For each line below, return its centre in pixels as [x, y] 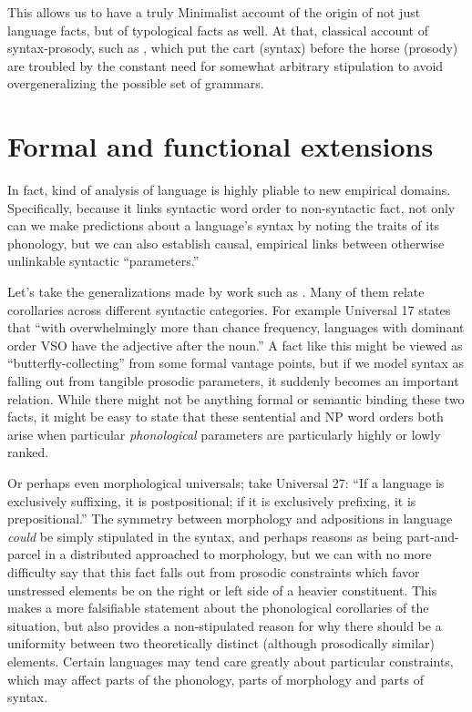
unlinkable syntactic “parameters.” [103, 261]
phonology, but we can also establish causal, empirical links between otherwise [226, 243]
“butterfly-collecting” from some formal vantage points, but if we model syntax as [236, 363]
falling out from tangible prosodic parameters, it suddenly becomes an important [233, 381]
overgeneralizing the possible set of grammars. [136, 83]
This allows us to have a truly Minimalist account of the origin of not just [214, 12]
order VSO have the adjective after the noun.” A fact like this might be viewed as [235, 345]
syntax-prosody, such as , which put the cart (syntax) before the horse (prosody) [233, 48]
